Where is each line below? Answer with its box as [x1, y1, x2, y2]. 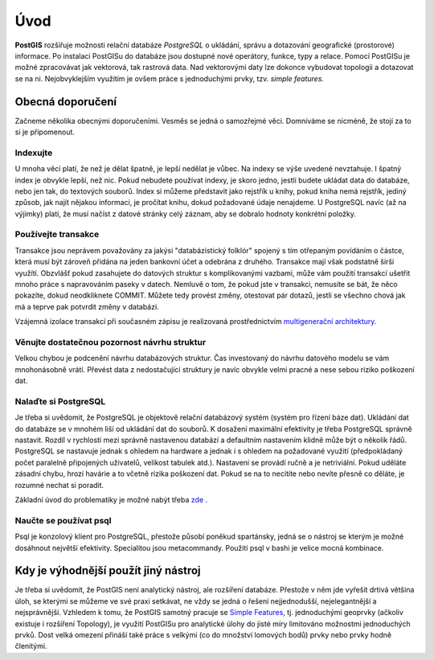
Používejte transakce [14, 229, 100, 240]
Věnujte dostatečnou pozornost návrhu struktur [14, 336, 207, 347]
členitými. [14, 642, 47, 651]
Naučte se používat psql [14, 514, 112, 526]
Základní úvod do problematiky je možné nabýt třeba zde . [14, 495, 208, 504]
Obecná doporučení [14, 95, 117, 109]
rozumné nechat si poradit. [14, 480, 104, 490]
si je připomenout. [14, 127, 76, 137]
